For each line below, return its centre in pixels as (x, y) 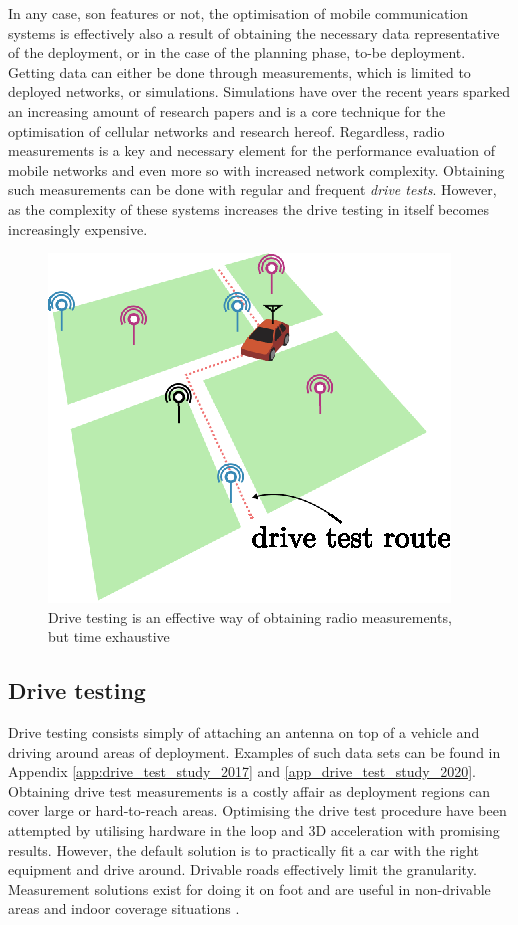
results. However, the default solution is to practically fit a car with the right (244, 849)
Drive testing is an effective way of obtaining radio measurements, (250, 616)
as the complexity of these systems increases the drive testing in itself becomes (249, 208)
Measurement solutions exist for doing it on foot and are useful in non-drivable (249, 888)
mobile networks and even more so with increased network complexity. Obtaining (256, 169)
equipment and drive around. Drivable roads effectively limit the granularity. (242, 869)
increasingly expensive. (78, 228)
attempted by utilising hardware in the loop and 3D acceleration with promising (254, 830)
